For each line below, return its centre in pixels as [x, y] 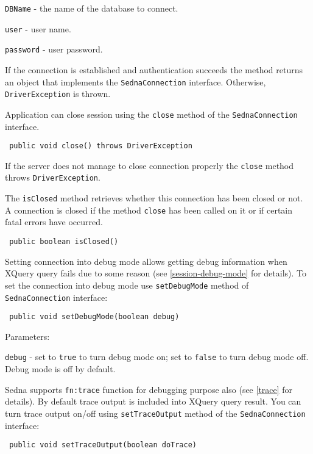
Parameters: [27, 336]
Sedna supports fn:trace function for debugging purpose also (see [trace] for [149, 389]
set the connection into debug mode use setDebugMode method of [127, 285]
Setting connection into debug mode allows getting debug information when [146, 261]
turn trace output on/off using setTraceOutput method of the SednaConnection [155, 413]
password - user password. [54, 49]
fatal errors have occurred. [54, 222]
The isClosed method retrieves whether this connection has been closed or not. [154, 198]
